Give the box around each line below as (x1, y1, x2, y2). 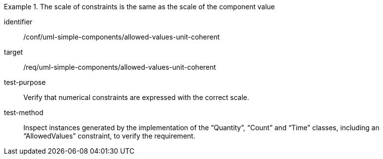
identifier (4, 18, 33, 26)
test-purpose (4, 78, 46, 86)
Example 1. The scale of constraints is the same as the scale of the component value (4, 2, 275, 11)
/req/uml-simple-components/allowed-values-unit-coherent (23, 63, 216, 71)
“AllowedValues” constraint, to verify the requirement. (23, 132, 195, 140)
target (4, 48, 23, 56)
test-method (4, 108, 43, 117)
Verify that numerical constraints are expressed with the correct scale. (23, 93, 249, 101)
